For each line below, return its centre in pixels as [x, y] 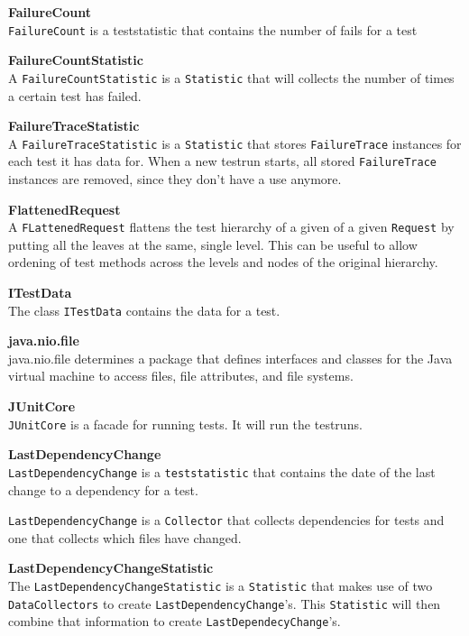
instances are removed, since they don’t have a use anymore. [175, 179]
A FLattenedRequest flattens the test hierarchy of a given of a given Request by [231, 227]
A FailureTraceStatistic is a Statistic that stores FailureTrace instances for [235, 143]
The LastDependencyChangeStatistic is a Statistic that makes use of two [221, 585]
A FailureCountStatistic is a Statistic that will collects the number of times [231, 77]
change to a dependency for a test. [103, 489]
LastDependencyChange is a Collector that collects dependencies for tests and [226, 520]
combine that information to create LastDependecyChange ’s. [175, 621]
